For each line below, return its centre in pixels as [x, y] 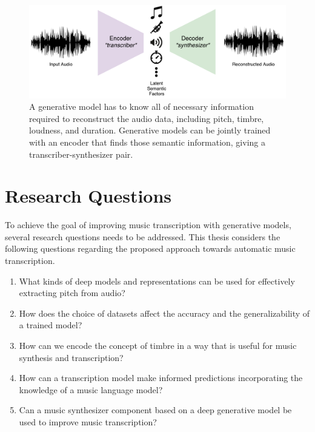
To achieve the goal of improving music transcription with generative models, [148, 225]
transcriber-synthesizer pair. [81, 154]
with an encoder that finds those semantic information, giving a [147, 142]
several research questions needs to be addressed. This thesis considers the [143, 236]
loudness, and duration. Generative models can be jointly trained [150, 130]
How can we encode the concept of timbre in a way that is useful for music [158, 346]
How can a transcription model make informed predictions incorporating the [161, 378]
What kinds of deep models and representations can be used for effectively [157, 281]
